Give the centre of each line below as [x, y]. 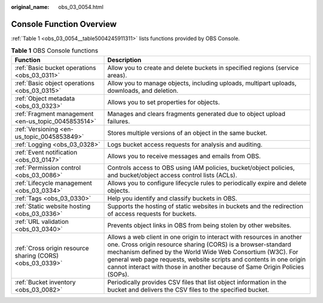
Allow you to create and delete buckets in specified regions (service [203, 68]
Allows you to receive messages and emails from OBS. [184, 156]
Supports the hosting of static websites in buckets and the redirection [205, 206]
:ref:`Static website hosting [53, 206]
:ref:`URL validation [42, 222]
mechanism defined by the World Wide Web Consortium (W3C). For [203, 252]
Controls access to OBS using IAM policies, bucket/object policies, [201, 168]
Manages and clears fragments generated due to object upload [196, 114]
